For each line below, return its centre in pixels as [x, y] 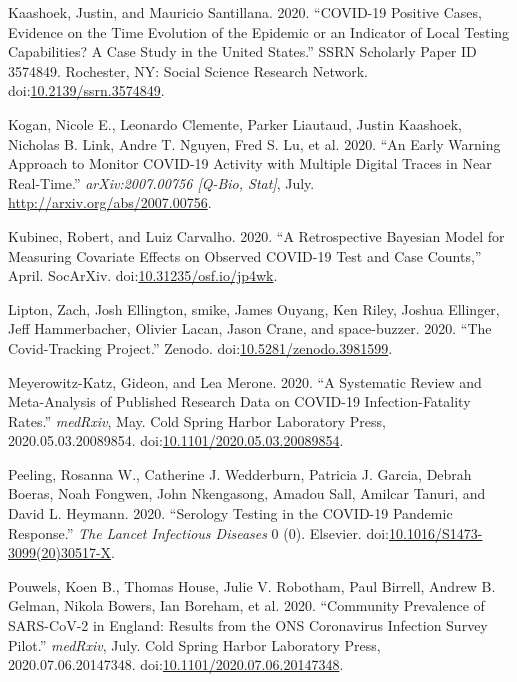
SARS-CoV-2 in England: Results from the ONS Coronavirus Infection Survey [248, 625]
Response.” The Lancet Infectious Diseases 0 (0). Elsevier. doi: [198, 532]
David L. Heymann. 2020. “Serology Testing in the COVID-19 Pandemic [230, 513]
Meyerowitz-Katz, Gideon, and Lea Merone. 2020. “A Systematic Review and [245, 381]
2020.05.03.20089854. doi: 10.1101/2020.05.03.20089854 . [176, 440]
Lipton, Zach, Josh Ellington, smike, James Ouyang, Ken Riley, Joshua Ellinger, [254, 308]
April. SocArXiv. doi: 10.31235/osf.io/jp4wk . [143, 275]
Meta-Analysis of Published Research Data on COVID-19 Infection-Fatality [239, 401]
